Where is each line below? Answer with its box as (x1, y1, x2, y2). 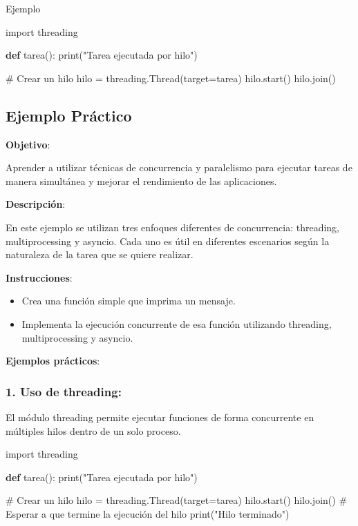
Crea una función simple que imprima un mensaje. (21, 293, 236, 308)
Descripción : (6, 197, 66, 211)
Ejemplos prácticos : (6, 353, 100, 368)
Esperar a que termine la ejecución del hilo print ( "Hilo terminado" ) (6, 506, 290, 520)
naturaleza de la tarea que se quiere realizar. (6, 247, 194, 262)
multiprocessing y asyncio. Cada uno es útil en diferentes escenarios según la (6, 233, 330, 248)
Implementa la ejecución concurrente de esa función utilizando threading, (21, 316, 332, 331)
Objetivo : (6, 137, 50, 151)
